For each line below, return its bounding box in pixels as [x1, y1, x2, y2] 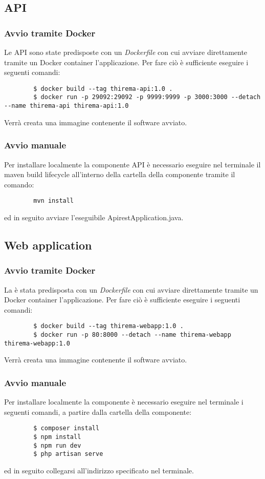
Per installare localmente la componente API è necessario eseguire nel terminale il [4, 159, 261, 169]
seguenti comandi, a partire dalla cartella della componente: [4, 406, 192, 417]
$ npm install [33, 433, 81, 440]
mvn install [33, 197, 74, 205]
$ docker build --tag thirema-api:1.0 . [33, 85, 173, 92]
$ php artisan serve [33, 450, 103, 458]
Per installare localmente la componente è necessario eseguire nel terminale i [4, 396, 244, 407]
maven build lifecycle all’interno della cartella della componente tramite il [4, 169, 235, 180]
